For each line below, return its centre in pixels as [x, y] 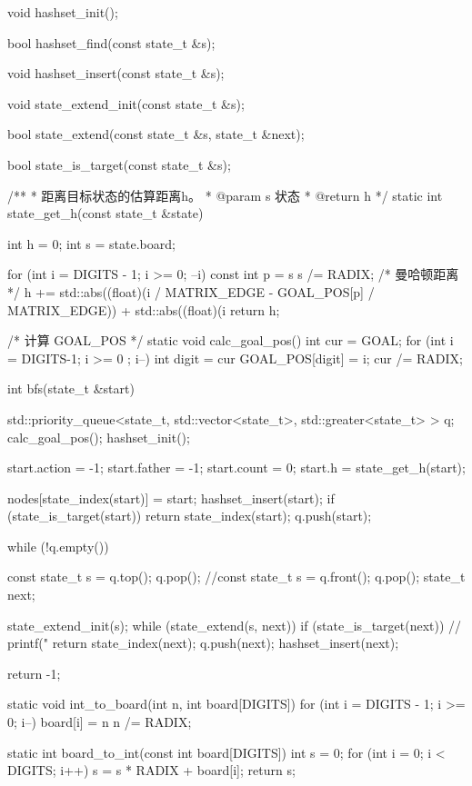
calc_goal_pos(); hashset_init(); [99, 437]
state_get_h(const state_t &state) [105, 213]
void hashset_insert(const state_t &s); [116, 73]
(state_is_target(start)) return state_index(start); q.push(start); [190, 516]
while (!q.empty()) [58, 546]
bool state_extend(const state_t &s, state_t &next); [156, 134]
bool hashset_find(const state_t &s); [111, 42]
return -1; [34, 673]
